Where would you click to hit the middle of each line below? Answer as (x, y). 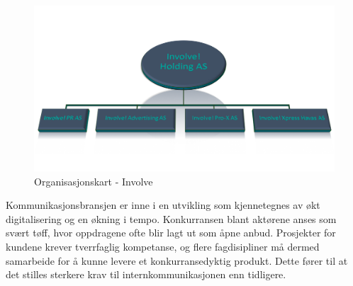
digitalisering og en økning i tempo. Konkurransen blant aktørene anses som (171, 218)
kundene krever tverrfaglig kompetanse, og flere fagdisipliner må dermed (163, 246)
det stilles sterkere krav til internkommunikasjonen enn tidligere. (146, 274)
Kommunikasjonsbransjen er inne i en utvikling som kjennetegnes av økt (163, 205)
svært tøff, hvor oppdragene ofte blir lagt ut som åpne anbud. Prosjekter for (171, 233)
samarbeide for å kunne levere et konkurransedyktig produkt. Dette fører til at (177, 260)
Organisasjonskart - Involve (94, 181)
